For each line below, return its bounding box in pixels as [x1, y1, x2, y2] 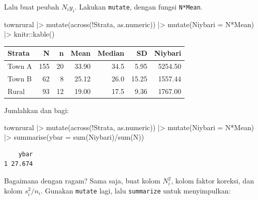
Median [98, 48, 124, 58]
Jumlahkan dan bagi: [4, 105, 69, 116]
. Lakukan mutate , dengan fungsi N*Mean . [74, 2, 203, 12]
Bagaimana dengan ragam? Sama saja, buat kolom [4, 175, 160, 186]
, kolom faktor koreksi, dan [171, 175, 254, 186]
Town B [8, 73, 32, 84]
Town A [8, 61, 32, 71]
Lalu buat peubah [4, 2, 59, 12]
